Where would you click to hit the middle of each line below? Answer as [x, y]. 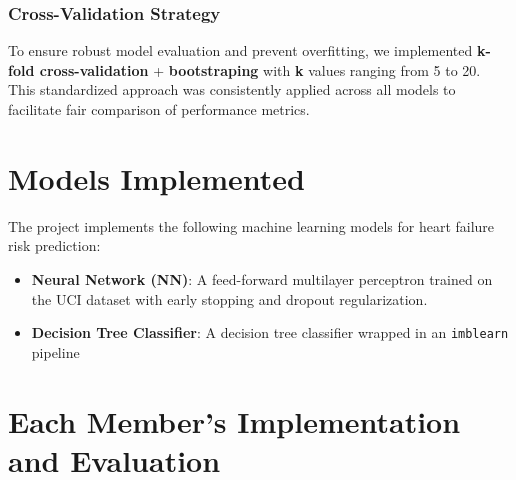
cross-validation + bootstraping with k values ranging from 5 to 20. [260, 69]
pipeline [55, 351]
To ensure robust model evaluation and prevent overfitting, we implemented [240, 50]
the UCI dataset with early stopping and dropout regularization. [229, 298]
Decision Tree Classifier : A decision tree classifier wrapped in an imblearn [270, 332]
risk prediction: [54, 245]
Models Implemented [156, 177]
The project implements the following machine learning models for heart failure [251, 225]
